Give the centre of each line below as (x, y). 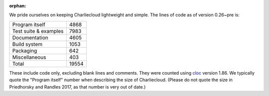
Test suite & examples (38, 31)
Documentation (30, 37)
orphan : (18, 6)
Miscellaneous (29, 57)
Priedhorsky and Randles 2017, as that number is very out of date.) (77, 87)
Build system (27, 44)
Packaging (25, 51)
